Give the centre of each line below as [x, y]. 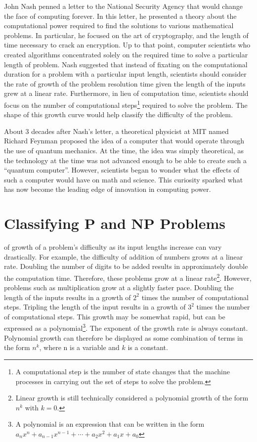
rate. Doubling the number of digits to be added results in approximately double [126, 266]
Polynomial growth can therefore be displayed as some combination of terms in [124, 337]
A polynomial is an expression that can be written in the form [110, 424]
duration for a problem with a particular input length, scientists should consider [125, 74]
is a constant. [148, 347]
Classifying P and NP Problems [115, 223]
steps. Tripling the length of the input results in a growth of [95, 307]
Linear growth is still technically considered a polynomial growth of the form [132, 398]
